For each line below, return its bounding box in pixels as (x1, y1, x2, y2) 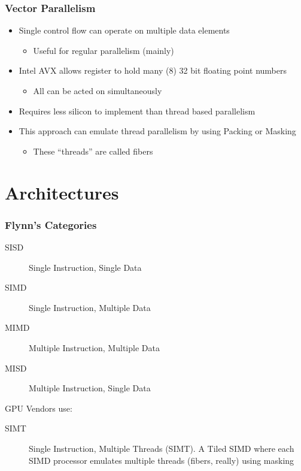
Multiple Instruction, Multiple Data (29, 341, 160, 354)
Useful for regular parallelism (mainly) (33, 44, 174, 56)
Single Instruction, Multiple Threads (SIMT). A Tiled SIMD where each (29, 442, 294, 454)
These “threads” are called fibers (33, 144, 153, 157)
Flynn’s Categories (5, 217, 97, 232)
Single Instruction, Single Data (29, 261, 142, 273)
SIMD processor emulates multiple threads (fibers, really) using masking (29, 454, 294, 466)
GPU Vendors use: (5, 401, 72, 414)
